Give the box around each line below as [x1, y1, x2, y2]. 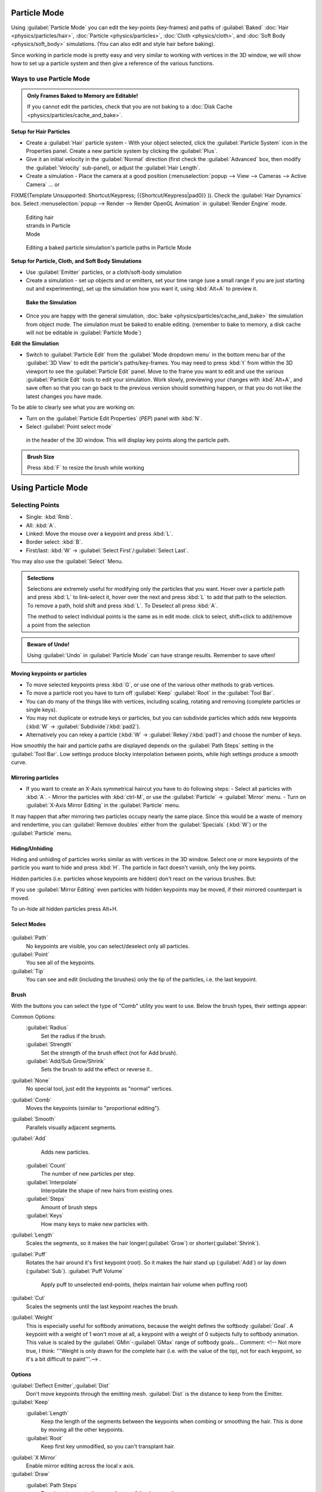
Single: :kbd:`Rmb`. [26, 513, 73, 520]
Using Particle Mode [11, 482, 88, 492]
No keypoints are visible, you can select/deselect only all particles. [26, 942, 190, 950]
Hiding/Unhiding [11, 844, 53, 852]
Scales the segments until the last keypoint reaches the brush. [26, 1303, 179, 1310]
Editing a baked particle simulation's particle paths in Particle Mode [26, 243, 192, 251]
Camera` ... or [26, 181, 60, 188]
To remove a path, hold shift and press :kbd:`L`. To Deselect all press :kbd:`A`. [27, 602, 218, 609]
